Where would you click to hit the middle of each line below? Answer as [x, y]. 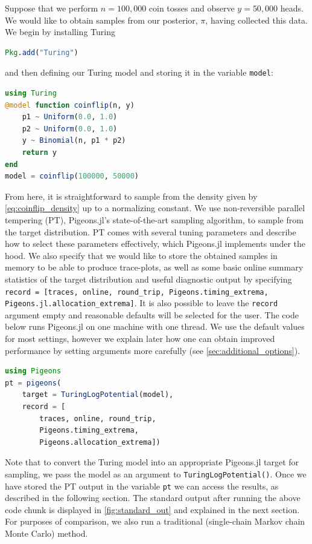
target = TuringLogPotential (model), [98, 395]
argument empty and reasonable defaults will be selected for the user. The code [152, 314]
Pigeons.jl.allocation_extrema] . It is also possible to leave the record [142, 303]
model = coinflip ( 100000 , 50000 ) [72, 176]
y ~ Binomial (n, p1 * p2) [74, 141]
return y [39, 152]
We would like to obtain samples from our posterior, [101, 20]
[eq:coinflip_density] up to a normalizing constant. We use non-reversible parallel [155, 208]
